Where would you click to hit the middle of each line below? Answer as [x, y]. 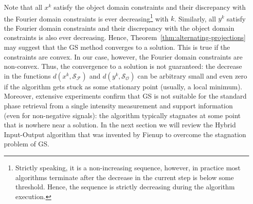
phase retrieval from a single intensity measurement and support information [118, 105]
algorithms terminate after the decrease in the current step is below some [125, 177]
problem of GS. [27, 144]
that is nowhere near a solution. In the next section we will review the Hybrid [120, 125]
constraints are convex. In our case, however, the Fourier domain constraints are [123, 56]
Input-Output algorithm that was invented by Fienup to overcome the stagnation [125, 134]
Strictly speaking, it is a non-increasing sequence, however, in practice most [128, 167]
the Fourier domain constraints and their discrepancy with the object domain [119, 28]
